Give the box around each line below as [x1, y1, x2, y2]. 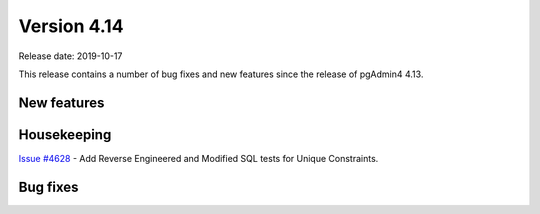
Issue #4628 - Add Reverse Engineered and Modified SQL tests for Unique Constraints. [18, 152, 379, 164]
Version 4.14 [18, 15, 124, 37]
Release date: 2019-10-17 [18, 50, 123, 62]
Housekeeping [18, 126, 112, 143]
